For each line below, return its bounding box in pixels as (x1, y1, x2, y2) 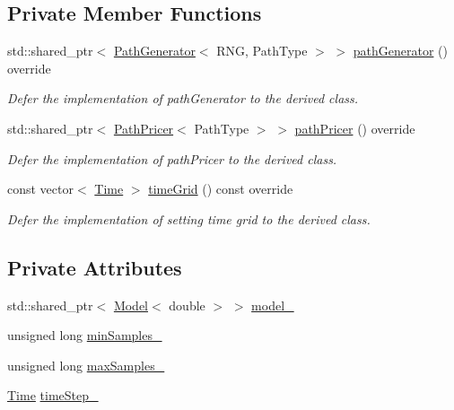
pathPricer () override (294, 118, 415, 137)
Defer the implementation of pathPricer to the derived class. (7, 149, 337, 168)
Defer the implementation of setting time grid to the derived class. (7, 209, 371, 228)
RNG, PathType (216, 41, 308, 60)
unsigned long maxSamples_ (7, 355, 165, 374)
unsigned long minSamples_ (7, 326, 162, 345)
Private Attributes (7, 253, 182, 281)
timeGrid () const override (148, 179, 293, 198)
